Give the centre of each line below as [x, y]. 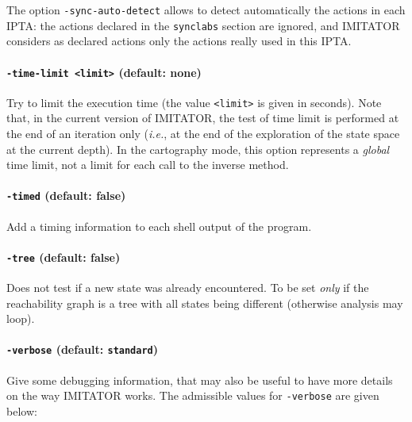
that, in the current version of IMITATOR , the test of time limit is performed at [203, 118]
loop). [21, 318]
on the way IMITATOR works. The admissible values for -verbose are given [193, 395]
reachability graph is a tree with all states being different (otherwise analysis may [205, 303]
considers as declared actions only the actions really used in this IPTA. [179, 41]
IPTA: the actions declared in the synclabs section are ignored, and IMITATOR [203, 25]
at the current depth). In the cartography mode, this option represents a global [198, 149]
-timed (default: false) [66, 196]
